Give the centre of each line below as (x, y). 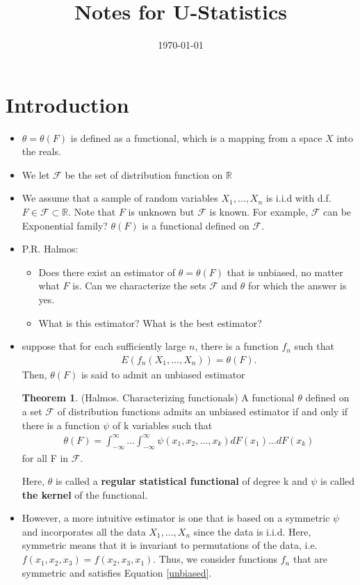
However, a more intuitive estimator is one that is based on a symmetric (176, 518)
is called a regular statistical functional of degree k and (182, 481)
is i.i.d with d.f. (298, 198)
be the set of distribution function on (144, 174)
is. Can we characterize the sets (139, 286)
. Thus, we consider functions (215, 559)
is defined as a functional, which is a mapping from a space (196, 137)
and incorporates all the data (84, 531)
